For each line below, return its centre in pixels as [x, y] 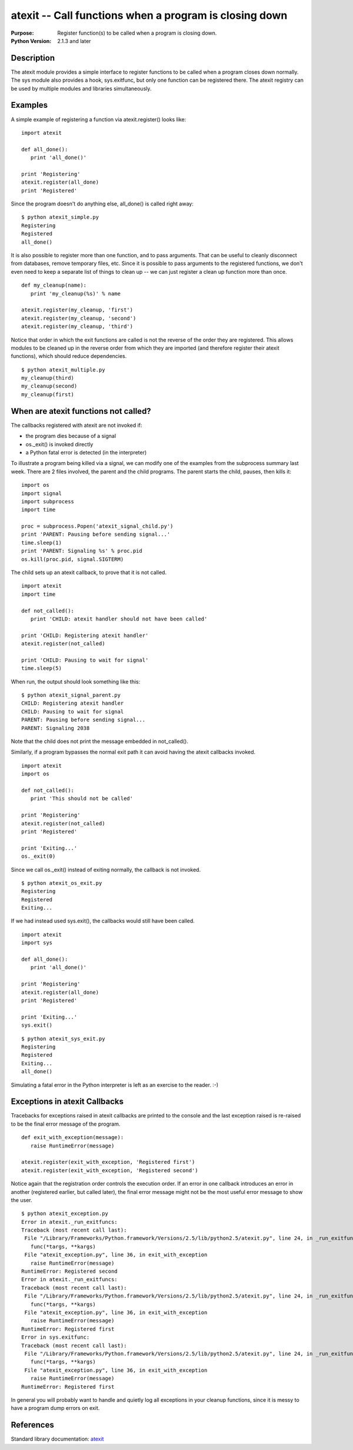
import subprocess [48, 501]
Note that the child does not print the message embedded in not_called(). [99, 741]
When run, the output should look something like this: [76, 681]
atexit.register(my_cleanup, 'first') [77, 310]
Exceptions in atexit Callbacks [67, 1102]
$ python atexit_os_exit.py [62, 883]
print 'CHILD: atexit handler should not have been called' [119, 619]
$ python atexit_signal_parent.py [71, 695]
